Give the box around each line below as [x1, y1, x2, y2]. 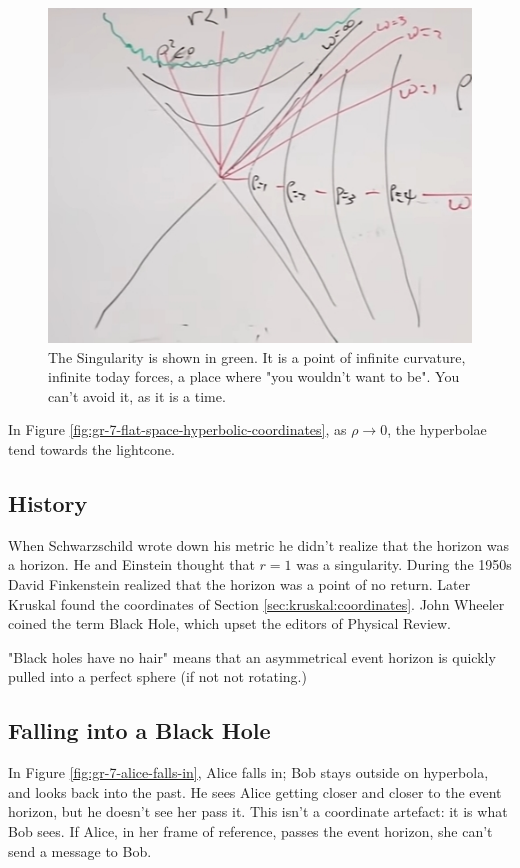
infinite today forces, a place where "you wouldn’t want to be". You [48, 366, 460, 387]
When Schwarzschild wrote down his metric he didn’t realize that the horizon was [8, 534, 509, 555]
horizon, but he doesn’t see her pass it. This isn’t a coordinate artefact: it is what [8, 801, 508, 822]
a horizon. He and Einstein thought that [8, 554, 255, 575]
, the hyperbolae [387, 419, 487, 440]
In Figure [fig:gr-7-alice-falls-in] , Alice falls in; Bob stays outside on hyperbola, [8, 762, 489, 783]
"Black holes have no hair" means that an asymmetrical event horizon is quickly [8, 646, 496, 667]
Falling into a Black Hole [8, 715, 271, 746]
